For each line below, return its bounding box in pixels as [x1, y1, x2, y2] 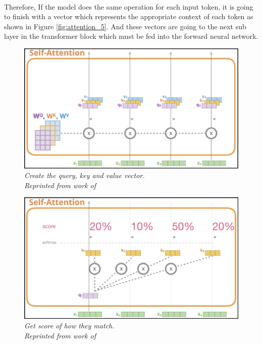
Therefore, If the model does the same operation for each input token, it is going [4, 1, 253, 12]
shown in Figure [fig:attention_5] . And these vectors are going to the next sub [4, 21, 246, 31]
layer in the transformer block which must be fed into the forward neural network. [4, 31, 258, 41]
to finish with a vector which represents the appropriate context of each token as [4, 11, 253, 22]
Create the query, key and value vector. [24, 170, 145, 181]
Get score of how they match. [24, 320, 115, 331]
